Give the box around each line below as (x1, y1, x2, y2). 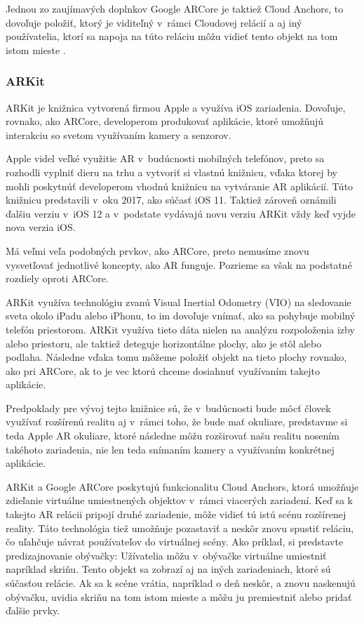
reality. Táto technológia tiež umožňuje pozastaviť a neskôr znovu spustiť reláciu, (6, 520, 354, 535)
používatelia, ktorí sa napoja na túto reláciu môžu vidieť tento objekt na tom (6, 29, 338, 44)
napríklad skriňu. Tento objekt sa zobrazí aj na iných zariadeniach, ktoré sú (6, 562, 331, 576)
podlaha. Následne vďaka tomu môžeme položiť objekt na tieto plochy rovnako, (6, 350, 347, 364)
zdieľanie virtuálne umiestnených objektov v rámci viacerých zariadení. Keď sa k (6, 493, 353, 508)
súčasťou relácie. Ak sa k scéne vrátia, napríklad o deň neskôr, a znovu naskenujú (6, 576, 356, 590)
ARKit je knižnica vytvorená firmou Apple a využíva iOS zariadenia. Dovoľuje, (6, 100, 346, 114)
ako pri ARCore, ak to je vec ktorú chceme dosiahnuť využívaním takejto (6, 363, 320, 378)
